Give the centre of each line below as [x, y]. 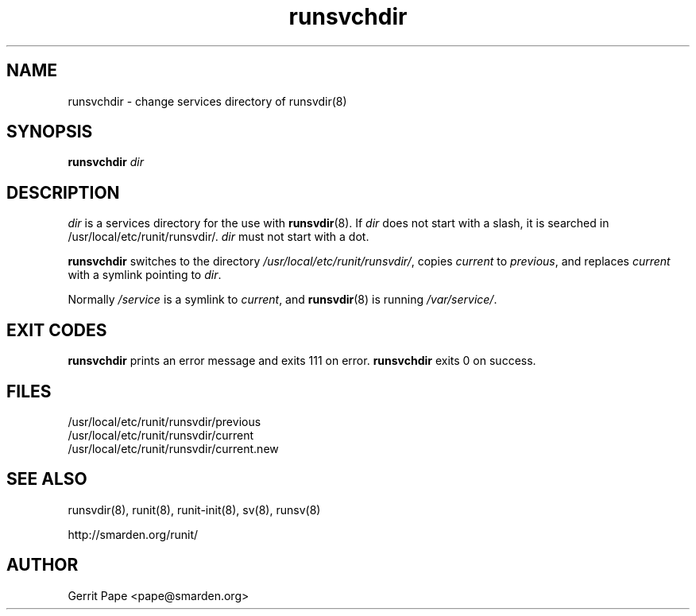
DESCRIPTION [63, 192]
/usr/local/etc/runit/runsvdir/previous [164, 421]
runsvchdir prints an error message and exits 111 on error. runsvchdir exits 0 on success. [302, 361]
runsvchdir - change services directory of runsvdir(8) [207, 101]
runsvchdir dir [106, 162]
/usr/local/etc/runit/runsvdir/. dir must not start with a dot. [218, 237]
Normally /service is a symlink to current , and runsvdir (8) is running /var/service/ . [282, 300]
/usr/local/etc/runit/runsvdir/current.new [173, 448]
